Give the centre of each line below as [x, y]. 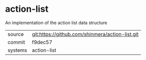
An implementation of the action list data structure [56, 23]
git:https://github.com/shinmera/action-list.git [85, 34]
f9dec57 [42, 42]
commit [16, 42]
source [16, 34]
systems [17, 50]
